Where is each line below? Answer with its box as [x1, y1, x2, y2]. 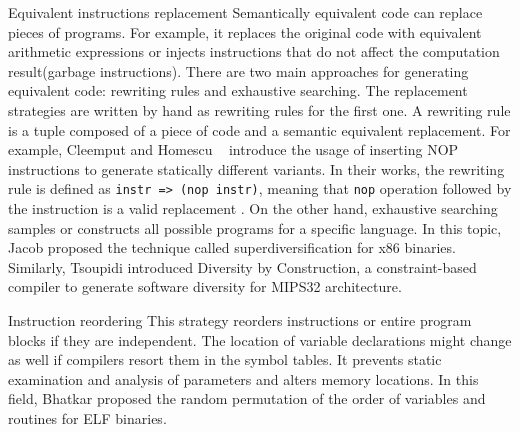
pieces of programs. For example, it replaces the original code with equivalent [8, 21, 482, 42]
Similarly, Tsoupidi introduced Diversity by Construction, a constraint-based [8, 256, 477, 277]
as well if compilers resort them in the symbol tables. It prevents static [8, 349, 442, 370]
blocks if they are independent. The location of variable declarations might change [8, 329, 512, 350]
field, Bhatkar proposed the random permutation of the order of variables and [8, 388, 486, 409]
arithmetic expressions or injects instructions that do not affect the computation [8, 41, 500, 62]
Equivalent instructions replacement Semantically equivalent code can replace [8, 2, 483, 22]
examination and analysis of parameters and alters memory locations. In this [8, 368, 479, 389]
